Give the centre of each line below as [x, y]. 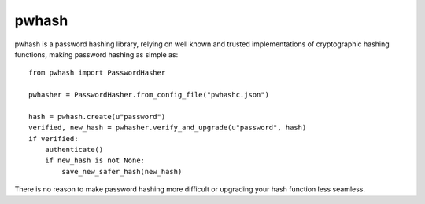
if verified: [54, 138]
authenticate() [74, 150]
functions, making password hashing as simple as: [96, 54]
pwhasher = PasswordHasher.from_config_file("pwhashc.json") [149, 95]
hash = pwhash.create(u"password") [97, 117]
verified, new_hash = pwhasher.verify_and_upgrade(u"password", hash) [168, 128]
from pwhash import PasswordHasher [97, 73]
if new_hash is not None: [95, 160]
